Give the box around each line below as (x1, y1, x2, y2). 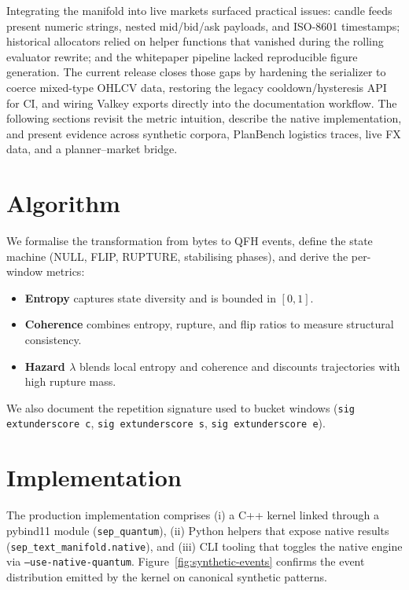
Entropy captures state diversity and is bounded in (24, 289, 276, 306)
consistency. (24, 332, 82, 348)
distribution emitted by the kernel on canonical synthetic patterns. (6, 568, 327, 585)
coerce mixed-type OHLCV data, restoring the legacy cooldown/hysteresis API (6, 79, 387, 95)
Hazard (24, 357, 65, 374)
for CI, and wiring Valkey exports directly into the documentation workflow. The (6, 94, 397, 111)
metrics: (46, 263, 85, 280)
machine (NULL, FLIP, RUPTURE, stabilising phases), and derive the (6, 247, 348, 264)
